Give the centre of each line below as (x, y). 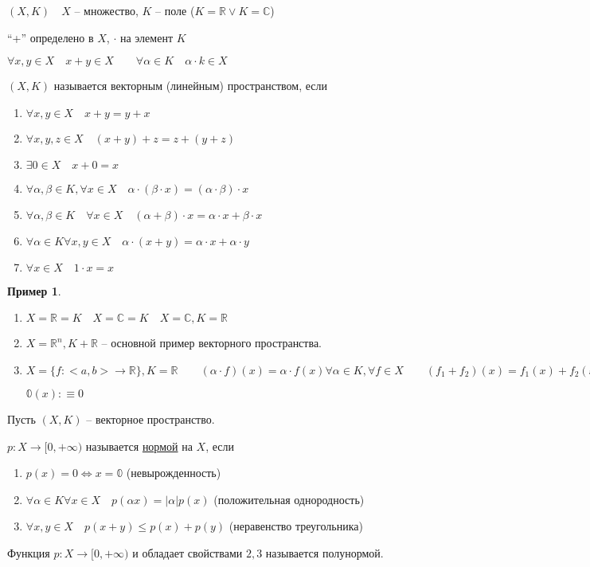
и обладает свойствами (188, 552)
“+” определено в (51, 37)
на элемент (146, 37)
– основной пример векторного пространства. (211, 343)
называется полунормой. (324, 552)
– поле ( (175, 10)
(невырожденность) (174, 473)
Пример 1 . (34, 290)
